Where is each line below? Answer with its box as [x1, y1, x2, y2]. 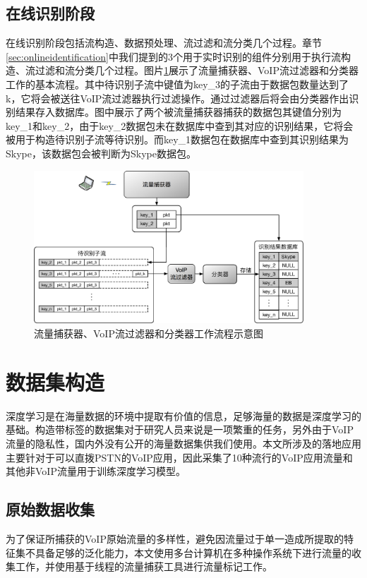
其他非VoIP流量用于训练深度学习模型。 [6, 464, 186, 478]
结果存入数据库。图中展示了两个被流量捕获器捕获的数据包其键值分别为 [15, 104, 342, 119]
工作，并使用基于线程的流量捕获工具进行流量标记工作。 [15, 559, 272, 574]
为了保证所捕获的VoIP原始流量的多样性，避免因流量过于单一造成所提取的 [6, 531, 344, 546]
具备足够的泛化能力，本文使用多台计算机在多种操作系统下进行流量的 [35, 545, 351, 560]
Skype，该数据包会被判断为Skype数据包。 [6, 145, 196, 160]
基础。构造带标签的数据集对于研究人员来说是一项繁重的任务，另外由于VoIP [6, 422, 354, 437]
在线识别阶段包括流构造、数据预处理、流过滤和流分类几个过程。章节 [6, 35, 322, 50]
